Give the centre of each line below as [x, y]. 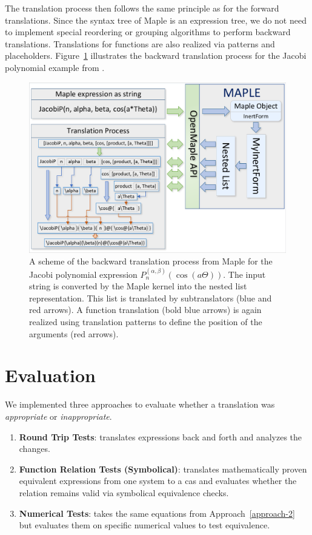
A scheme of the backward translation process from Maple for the [151, 261]
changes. [35, 449]
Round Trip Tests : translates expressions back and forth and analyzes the [161, 436]
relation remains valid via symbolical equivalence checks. [124, 492]
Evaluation [50, 375]
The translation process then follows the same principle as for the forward [142, 8]
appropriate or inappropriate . [58, 416]
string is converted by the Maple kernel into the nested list [138, 286]
